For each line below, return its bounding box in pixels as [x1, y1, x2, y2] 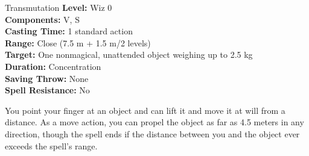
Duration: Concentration [5, 60, 101, 72]
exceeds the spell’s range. [5, 139, 98, 152]
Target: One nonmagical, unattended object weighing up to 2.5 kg [5, 48, 253, 61]
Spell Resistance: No [5, 84, 90, 96]
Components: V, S [5, 13, 80, 25]
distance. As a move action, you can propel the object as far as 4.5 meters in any [5, 116, 304, 128]
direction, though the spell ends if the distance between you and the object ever [5, 127, 300, 140]
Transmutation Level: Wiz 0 [5, 1, 112, 13]
